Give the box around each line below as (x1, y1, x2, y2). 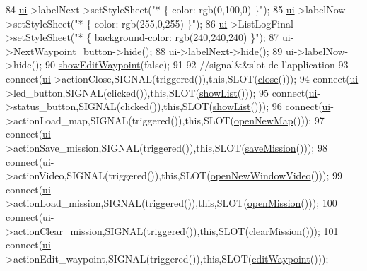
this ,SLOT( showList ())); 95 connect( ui (150, 85, 318, 100)
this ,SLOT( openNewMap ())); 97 (185, 112, 325, 127)
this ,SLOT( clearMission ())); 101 (199, 223, 339, 238)
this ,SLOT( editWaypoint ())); (202, 251, 329, 265)
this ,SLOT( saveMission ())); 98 (196, 140, 327, 155)
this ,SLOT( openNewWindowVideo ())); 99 (161, 168, 342, 183)
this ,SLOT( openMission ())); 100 (198, 195, 337, 210)
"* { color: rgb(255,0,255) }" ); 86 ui (74, 16, 228, 30)
